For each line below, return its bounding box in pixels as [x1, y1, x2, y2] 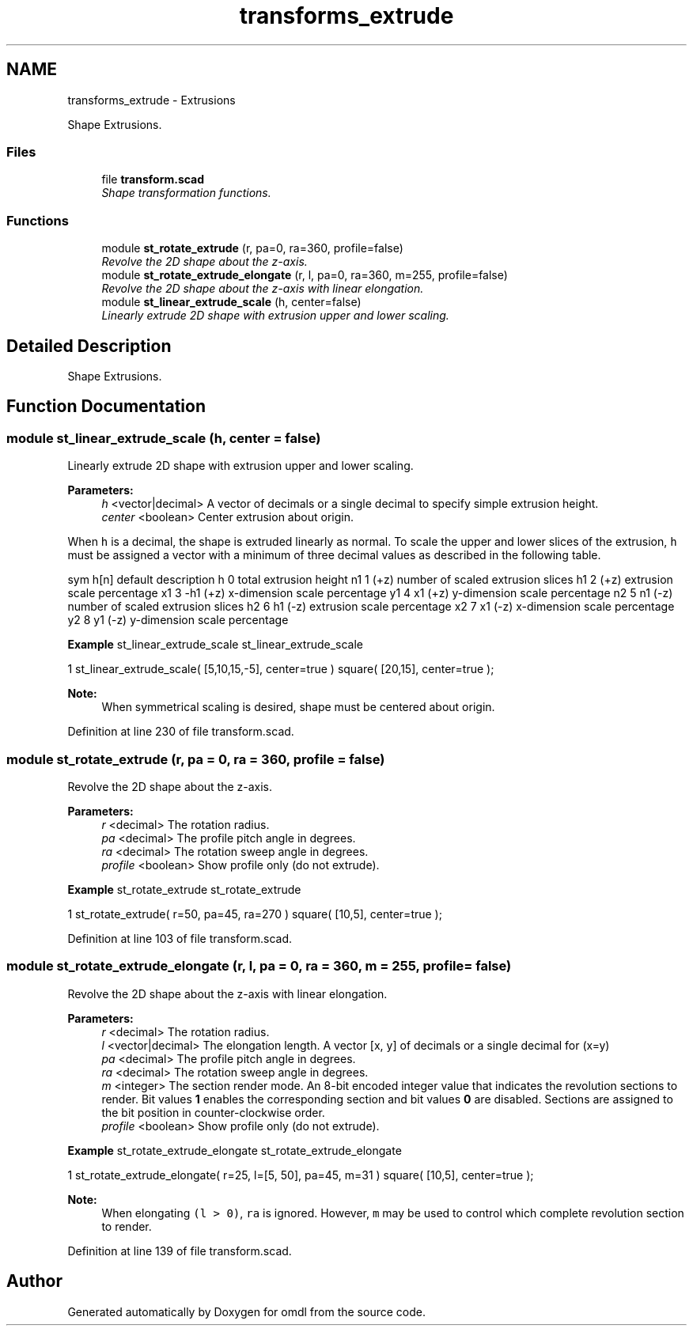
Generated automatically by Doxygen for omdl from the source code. [67, 1304, 426, 1319]
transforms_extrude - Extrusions [67, 93, 236, 107]
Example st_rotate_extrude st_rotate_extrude [67, 882, 301, 896]
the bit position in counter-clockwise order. [101, 1105, 325, 1119]
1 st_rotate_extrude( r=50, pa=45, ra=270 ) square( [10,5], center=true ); [67, 906, 442, 921]
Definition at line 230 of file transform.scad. [67, 725, 294, 739]
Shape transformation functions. [101, 186, 271, 200]
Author [6, 1271, 62, 1292]
